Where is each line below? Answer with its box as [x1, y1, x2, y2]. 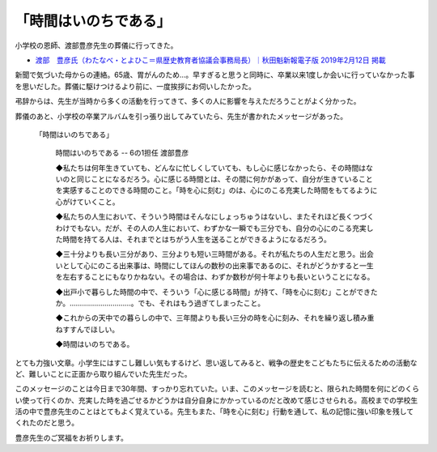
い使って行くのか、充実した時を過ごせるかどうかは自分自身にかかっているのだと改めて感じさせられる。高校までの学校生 [15, 395, 418, 405]
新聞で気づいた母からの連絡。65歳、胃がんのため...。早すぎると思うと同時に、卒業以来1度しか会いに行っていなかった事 [15, 70, 415, 80]
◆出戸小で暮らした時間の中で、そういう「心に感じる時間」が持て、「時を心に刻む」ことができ [55, 287, 371, 296]
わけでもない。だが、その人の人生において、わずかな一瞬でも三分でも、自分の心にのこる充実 [55, 223, 367, 232]
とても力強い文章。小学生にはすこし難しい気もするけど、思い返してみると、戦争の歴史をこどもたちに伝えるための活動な [15, 357, 418, 368]
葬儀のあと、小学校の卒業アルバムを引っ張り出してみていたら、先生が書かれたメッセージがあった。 [15, 111, 348, 121]
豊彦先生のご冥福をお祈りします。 [15, 433, 129, 442]
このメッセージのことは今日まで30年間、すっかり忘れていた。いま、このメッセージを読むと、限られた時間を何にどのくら [15, 384, 420, 394]
